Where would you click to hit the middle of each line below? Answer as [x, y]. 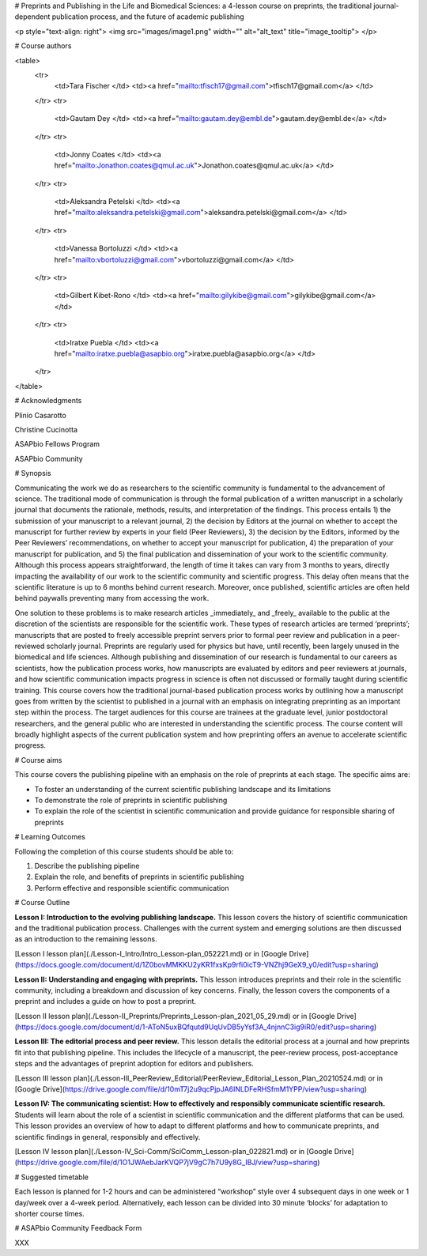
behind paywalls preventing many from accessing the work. [112, 598]
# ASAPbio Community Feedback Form [78, 1228]
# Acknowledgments [48, 401]
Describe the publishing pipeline [87, 866]
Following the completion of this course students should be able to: [124, 851]
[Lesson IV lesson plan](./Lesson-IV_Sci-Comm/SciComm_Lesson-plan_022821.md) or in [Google [174, 1151]
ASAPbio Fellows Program [57, 444]
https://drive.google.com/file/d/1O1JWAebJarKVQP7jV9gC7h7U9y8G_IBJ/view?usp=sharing [167, 1163]
